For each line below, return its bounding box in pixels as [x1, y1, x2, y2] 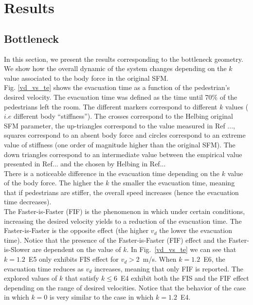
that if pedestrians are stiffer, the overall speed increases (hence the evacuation [4, 187, 239, 197]
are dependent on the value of [32, 244, 121, 254]
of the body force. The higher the [4, 178, 104, 188]
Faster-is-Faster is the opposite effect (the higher [4, 225, 149, 235]
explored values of [4, 273, 57, 283]
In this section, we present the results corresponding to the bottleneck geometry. [4, 54, 243, 64]
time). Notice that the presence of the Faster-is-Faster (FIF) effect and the [4, 234, 226, 245]
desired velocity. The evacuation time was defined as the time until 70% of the [4, 91, 237, 102]
